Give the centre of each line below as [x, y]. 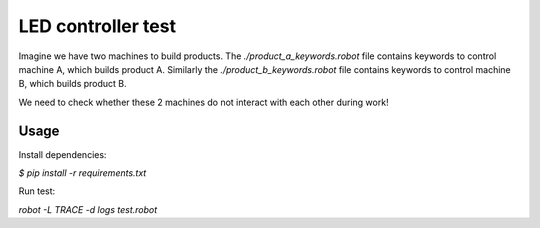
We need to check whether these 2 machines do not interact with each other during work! [203, 102]
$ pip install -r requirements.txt [82, 173]
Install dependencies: [62, 154]
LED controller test [97, 26]
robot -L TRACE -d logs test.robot [88, 209]
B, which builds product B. [72, 84]
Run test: [37, 191]
